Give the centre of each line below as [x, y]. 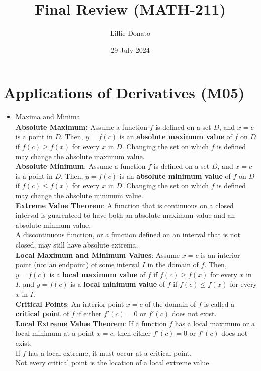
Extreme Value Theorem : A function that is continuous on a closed [124, 205]
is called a [219, 303]
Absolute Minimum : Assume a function [80, 166]
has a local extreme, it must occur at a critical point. [110, 353]
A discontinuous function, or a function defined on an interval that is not [128, 235]
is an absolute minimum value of [175, 175]
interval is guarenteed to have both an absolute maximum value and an [125, 215]
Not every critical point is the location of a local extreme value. [113, 363]
